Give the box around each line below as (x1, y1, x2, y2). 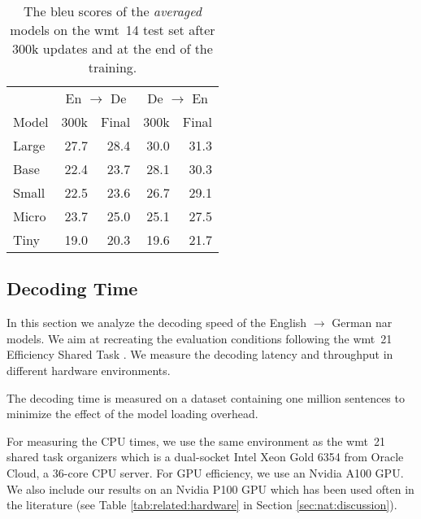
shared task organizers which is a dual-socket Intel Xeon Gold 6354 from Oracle (7, 448, 404, 465)
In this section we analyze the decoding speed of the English (7, 314, 307, 331)
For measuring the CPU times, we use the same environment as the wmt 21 (7, 432, 385, 449)
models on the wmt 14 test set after (10, 20, 215, 39)
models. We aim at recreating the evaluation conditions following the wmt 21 (7, 329, 393, 347)
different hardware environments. (7, 361, 171, 378)
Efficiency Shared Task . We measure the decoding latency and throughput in (7, 346, 393, 363)
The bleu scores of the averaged (24, 2, 202, 20)
